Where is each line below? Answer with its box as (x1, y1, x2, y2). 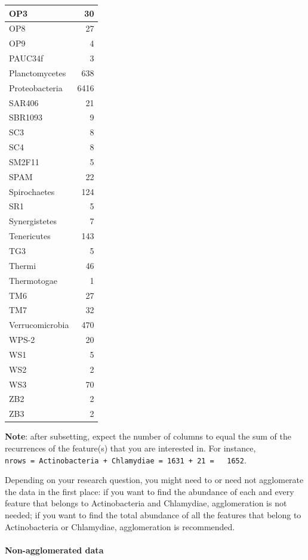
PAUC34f (9, 52, 44, 64)
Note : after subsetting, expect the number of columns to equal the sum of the (5, 430, 291, 443)
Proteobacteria (9, 81, 63, 94)
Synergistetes (9, 215, 57, 227)
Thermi (9, 259, 36, 271)
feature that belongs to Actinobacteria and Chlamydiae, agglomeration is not (5, 497, 287, 509)
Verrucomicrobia (9, 318, 69, 331)
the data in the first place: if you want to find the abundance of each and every (5, 485, 294, 497)
